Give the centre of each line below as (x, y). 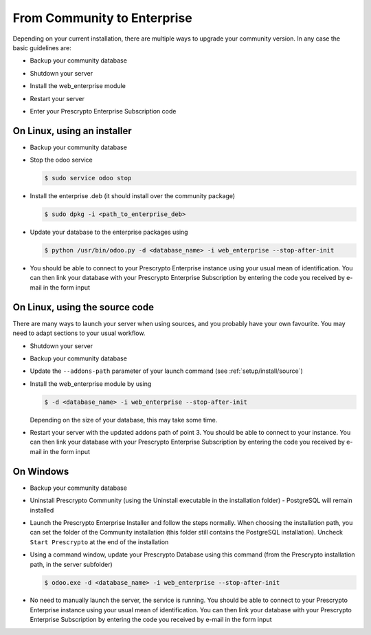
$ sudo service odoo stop (88, 178)
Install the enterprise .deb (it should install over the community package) (133, 196)
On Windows (41, 471)
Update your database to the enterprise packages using (109, 232)
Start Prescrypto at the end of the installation (99, 542)
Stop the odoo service (61, 160)
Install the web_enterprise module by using (91, 384)
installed (42, 510)
